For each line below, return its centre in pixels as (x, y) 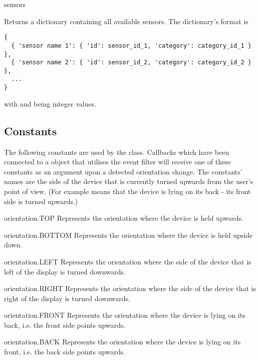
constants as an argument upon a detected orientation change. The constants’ (123, 171)
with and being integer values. (50, 103)
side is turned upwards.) (41, 201)
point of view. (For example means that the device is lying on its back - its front (127, 191)
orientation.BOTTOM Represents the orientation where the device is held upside (128, 235)
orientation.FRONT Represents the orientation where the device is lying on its (125, 315)
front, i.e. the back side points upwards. (65, 352)
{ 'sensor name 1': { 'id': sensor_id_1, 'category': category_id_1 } (131, 46)
